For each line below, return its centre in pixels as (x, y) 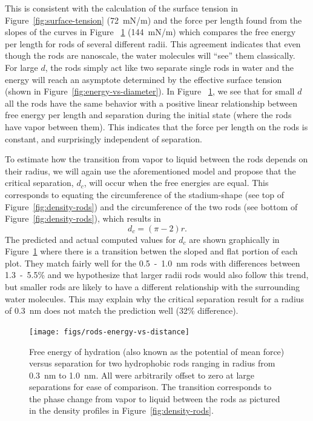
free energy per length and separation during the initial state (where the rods (148, 115)
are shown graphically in (234, 239)
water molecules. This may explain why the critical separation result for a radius (155, 298)
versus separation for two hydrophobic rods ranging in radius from (152, 363)
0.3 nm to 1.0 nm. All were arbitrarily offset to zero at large (142, 375)
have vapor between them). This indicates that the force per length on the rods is (156, 126)
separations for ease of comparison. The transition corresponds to (150, 387)
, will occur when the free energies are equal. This (176, 183)
